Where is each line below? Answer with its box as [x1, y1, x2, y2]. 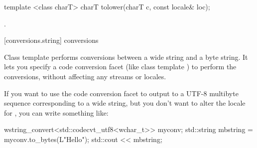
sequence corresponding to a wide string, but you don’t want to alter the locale [4, 98, 246, 108]
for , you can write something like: [4, 107, 109, 118]
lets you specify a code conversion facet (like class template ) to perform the [4, 61, 237, 72]
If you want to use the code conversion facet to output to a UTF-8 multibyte [4, 88, 239, 98]
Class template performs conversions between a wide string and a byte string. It [4, 51, 248, 62]
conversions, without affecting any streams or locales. [4, 71, 166, 81]
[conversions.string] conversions [4, 35, 99, 45]
